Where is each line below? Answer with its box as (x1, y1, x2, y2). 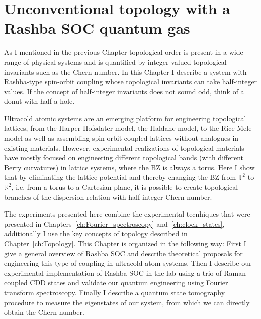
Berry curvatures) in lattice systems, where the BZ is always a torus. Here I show (4, 162, 255, 172)
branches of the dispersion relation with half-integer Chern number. (4, 191, 212, 202)
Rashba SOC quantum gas (4, 18, 190, 38)
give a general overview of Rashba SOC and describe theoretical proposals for (4, 248, 243, 258)
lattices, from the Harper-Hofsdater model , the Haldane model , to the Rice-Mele (4, 123, 252, 133)
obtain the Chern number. (4, 307, 84, 317)
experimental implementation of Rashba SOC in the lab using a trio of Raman (4, 267, 246, 278)
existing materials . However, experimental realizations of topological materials (4, 142, 244, 153)
